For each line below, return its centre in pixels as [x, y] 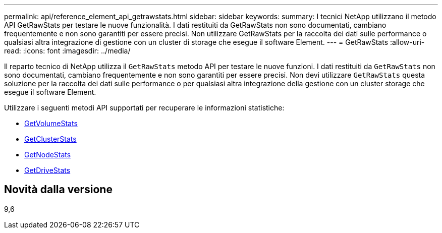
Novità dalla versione [58, 190]
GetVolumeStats [51, 123]
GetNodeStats [48, 155]
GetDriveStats [47, 170]
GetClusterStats [50, 139]
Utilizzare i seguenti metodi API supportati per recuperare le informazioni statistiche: [144, 108]
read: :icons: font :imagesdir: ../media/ [67, 51]
